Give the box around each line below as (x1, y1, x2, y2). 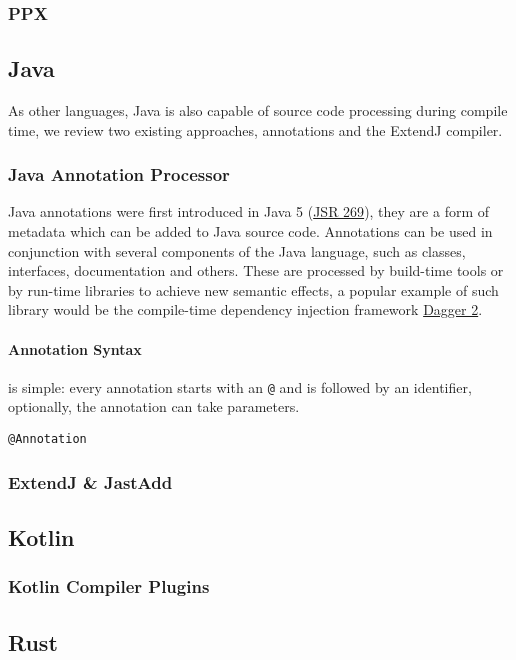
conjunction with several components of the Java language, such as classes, (8, 240, 466, 261)
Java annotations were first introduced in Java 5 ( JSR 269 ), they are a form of (8, 201, 490, 222)
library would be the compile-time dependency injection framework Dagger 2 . (8, 299, 483, 320)
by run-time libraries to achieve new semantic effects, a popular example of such (8, 279, 499, 300)
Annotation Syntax (8, 338, 142, 359)
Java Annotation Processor (8, 162, 230, 187)
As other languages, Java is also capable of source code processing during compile (8, 100, 508, 121)
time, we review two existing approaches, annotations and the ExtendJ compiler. (8, 119, 503, 140)
